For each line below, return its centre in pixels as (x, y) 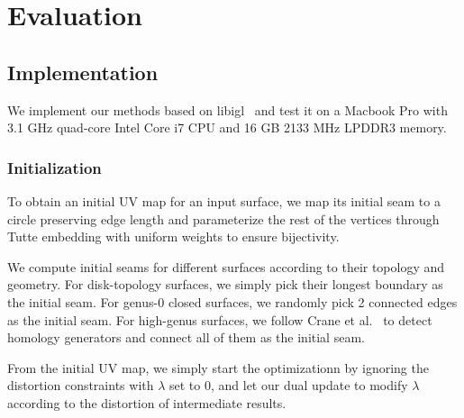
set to (185, 385)
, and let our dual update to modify (309, 385)
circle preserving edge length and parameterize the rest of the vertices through (223, 218)
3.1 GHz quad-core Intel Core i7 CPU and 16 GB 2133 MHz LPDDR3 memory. (227, 127)
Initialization (55, 167)
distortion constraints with (81, 385)
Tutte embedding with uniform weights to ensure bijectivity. (173, 236)
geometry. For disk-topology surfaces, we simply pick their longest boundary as (225, 284)
